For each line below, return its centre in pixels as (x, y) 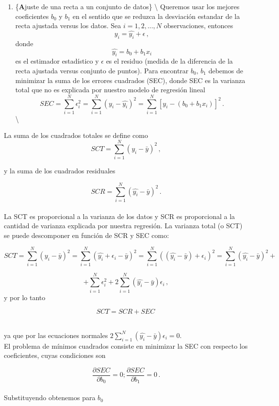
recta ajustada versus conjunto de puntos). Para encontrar (102, 70)
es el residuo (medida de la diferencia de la (169, 61)
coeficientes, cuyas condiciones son (55, 355)
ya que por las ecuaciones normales (56, 335)
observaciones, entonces (198, 25)
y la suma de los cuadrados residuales (60, 171)
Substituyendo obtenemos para (50, 398)
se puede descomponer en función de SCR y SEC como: (87, 235)
